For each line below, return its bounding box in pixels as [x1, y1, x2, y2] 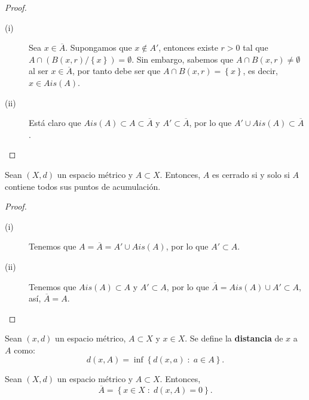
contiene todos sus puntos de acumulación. [5, 180, 161, 192]
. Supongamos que [65, 41, 132, 54]
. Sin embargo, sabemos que [131, 53, 234, 65]
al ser [29, 64, 48, 77]
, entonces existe [158, 41, 218, 54]
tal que [243, 41, 268, 54]
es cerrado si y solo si [212, 168, 290, 180]
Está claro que [29, 116, 81, 129]
